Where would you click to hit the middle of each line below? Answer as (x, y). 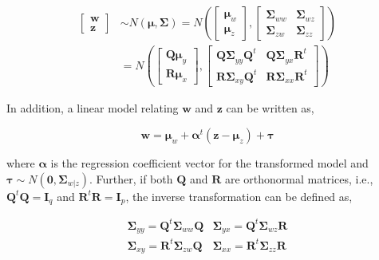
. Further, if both (131, 178)
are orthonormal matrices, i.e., (299, 178)
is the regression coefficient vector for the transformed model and (209, 163)
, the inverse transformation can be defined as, (239, 196)
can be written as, (270, 108)
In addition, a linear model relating (93, 108)
